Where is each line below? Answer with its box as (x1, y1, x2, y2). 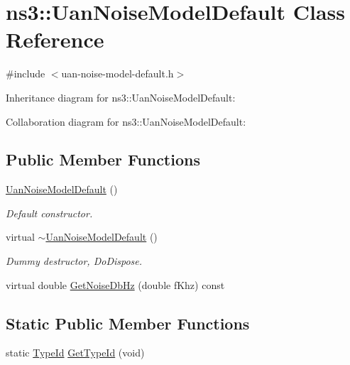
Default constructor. (6, 205, 93, 220)
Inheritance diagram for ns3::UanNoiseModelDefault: (6, 89, 236, 104)
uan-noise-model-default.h (61, 66, 174, 81)
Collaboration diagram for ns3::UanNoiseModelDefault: (6, 114, 246, 129)
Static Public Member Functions (6, 312, 250, 334)
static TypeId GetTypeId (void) (6, 345, 145, 360)
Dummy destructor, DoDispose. (6, 254, 143, 268)
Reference (6, 25, 104, 54)
